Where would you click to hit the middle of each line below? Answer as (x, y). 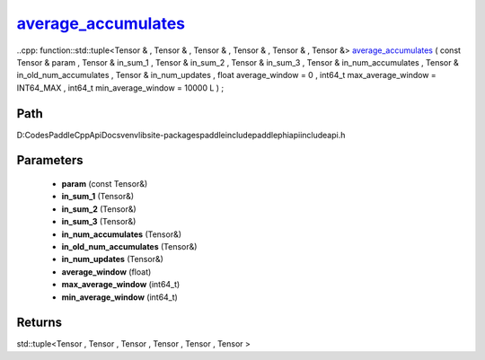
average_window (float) (106, 272)
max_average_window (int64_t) (121, 285)
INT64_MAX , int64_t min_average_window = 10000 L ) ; (120, 88)
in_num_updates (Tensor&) (112, 259)
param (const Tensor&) (105, 184)
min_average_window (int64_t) (120, 297)
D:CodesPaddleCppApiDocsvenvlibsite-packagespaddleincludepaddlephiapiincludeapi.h (181, 135)
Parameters (50, 160)
